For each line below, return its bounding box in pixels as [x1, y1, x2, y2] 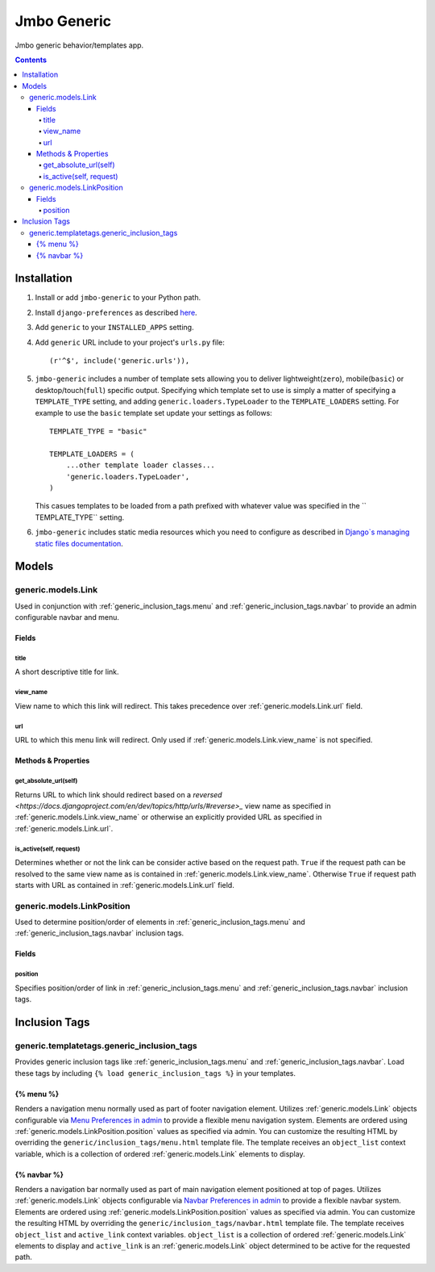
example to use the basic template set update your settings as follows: [35, 408, 273, 417]
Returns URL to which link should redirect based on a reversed [14, 789, 222, 799]
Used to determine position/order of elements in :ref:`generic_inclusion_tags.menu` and [14, 917, 305, 927]
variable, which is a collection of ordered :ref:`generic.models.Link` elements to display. [14, 1149, 305, 1158]
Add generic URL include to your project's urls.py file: [35, 337, 226, 347]
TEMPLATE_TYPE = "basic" [49, 427, 147, 436]
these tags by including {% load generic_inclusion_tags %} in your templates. [14, 1068, 296, 1077]
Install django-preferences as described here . [35, 308, 197, 317]
